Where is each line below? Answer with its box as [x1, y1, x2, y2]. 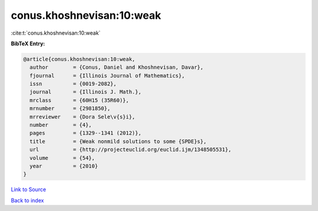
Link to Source [11, 186, 47, 193]
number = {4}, [29, 122, 92, 129]
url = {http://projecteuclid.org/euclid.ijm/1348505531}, [29, 146, 232, 153]
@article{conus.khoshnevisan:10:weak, [23, 56, 135, 62]
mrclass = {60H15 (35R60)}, [29, 97, 130, 103]
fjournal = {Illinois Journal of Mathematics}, [29, 72, 185, 79]
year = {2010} [29, 163, 98, 169]
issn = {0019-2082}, [29, 81, 117, 88]
